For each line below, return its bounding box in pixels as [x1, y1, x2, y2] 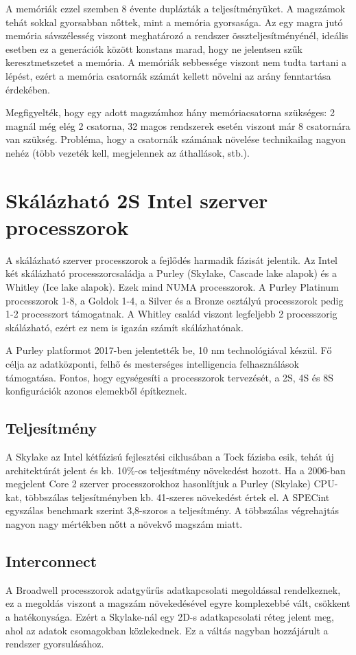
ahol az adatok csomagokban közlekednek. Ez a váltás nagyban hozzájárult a [5, 623, 329, 637]
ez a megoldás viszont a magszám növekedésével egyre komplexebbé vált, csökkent [5, 596, 351, 610]
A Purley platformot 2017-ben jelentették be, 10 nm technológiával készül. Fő [5, 343, 332, 357]
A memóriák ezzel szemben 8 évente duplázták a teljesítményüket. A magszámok [5, 1, 346, 15]
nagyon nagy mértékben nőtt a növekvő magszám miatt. [5, 516, 243, 531]
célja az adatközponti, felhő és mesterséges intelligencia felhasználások [5, 357, 299, 370]
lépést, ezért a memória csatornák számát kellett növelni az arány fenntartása [5, 68, 331, 82]
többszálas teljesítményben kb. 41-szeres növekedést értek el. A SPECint [25, 489, 330, 504]
